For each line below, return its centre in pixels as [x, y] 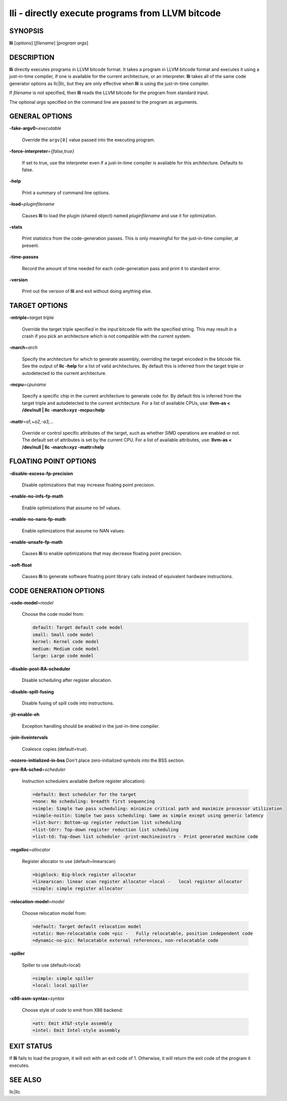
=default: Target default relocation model [87, 926]
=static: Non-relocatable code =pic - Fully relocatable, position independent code [143, 934]
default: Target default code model [78, 627]
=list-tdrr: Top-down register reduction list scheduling [105, 830]
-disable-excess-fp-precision [41, 474]
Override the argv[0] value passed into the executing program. [89, 140]
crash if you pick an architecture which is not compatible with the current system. [106, 336]
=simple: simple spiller [63, 978]
